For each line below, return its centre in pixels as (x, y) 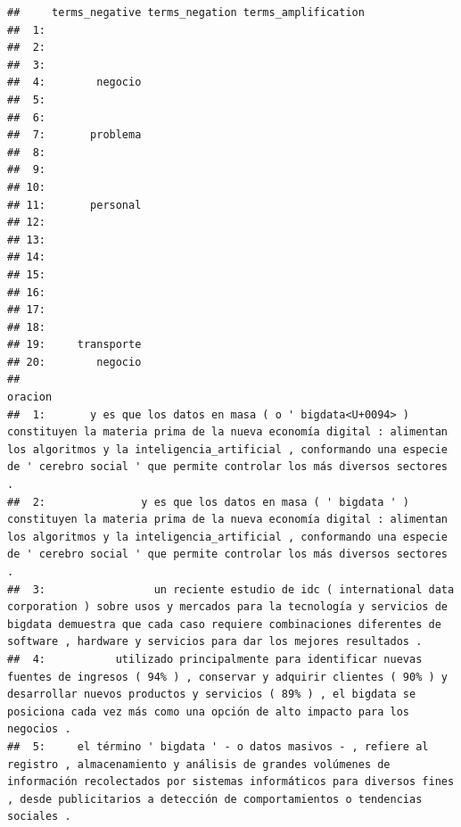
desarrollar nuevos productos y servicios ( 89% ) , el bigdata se (212, 695)
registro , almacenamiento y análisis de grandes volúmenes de (199, 764)
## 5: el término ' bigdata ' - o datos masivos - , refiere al (218, 746)
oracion (30, 397)
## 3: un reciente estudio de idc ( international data (231, 589)
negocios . (39, 729)
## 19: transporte (74, 345)
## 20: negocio (74, 362)
